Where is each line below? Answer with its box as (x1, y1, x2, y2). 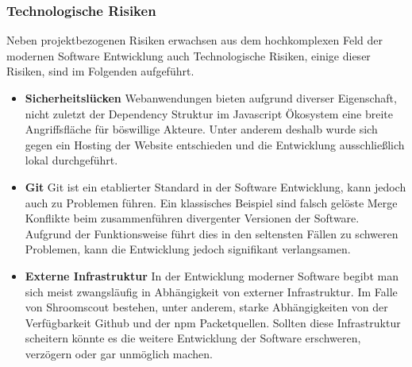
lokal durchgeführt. (25, 152, 118, 168)
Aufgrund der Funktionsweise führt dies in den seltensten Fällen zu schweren (25, 225, 399, 241)
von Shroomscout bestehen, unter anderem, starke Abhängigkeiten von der (25, 299, 388, 315)
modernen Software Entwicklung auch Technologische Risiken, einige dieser (6, 47, 371, 64)
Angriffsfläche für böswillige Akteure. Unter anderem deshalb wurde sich (25, 121, 378, 137)
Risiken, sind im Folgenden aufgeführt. (6, 63, 194, 79)
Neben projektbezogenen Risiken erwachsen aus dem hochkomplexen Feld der (6, 32, 383, 48)
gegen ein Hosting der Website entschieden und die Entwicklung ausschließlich (25, 136, 405, 153)
